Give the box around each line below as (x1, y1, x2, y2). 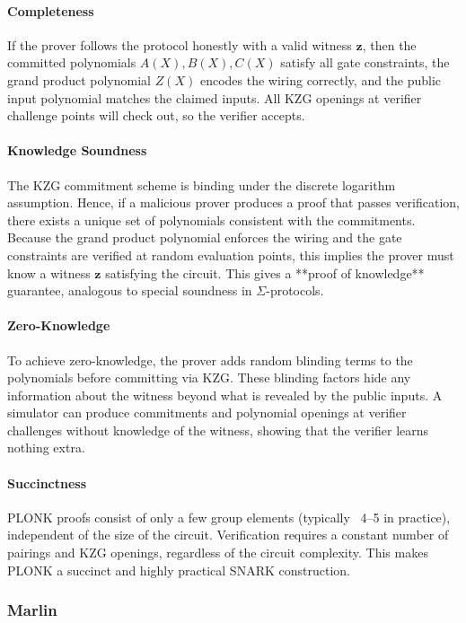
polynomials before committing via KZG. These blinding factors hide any (7, 368, 411, 387)
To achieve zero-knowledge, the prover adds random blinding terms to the (7, 350, 413, 369)
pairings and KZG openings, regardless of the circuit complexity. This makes (7, 543, 428, 562)
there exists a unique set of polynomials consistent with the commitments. (7, 210, 416, 229)
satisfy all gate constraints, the (280, 53, 450, 72)
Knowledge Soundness (7, 141, 147, 160)
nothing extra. (7, 438, 85, 457)
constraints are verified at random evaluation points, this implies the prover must (7, 245, 454, 264)
